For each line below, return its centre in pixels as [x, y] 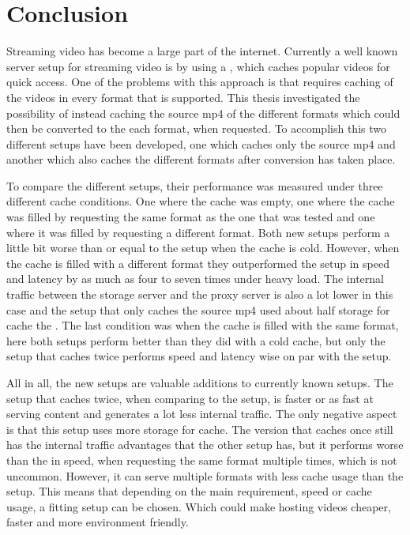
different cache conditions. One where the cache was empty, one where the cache [201, 201]
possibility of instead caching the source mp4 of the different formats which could [203, 113]
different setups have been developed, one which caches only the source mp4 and [201, 143]
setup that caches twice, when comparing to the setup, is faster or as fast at [190, 398]
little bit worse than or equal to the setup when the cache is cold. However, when [203, 248]
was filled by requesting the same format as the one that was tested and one [191, 217]
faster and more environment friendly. [98, 522]
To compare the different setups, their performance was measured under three [195, 185]
